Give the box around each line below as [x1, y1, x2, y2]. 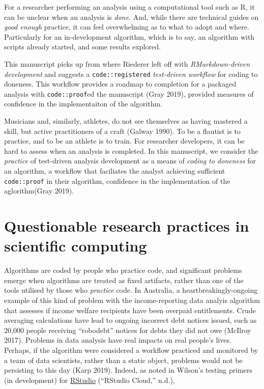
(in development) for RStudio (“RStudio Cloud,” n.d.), [4, 374, 175, 385]
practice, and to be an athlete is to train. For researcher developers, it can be [4, 135, 245, 146]
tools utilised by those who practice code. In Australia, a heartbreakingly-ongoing [4, 285, 258, 295]
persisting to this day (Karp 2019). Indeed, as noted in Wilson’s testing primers [4, 365, 253, 375]
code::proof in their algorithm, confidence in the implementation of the [4, 175, 230, 186]
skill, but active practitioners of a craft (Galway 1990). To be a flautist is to [4, 125, 241, 136]
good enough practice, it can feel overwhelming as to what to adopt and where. [4, 21, 249, 32]
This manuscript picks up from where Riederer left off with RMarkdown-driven [4, 58, 250, 69]
